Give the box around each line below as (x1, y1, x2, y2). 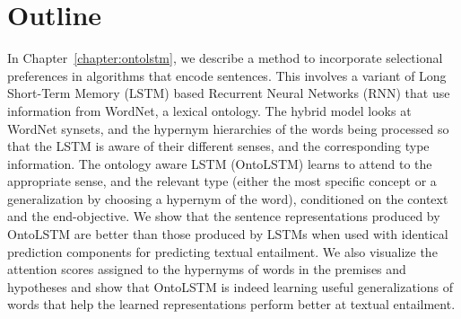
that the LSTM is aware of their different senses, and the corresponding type (7, 137, 430, 155)
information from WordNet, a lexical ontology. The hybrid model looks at (7, 101, 412, 120)
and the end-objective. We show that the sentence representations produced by (7, 207, 440, 226)
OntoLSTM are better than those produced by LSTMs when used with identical (7, 225, 448, 244)
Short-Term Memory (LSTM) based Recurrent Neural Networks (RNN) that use (7, 84, 450, 102)
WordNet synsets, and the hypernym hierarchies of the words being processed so (7, 119, 449, 137)
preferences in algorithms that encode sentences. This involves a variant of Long (7, 66, 447, 84)
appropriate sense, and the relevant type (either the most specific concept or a (7, 172, 437, 191)
